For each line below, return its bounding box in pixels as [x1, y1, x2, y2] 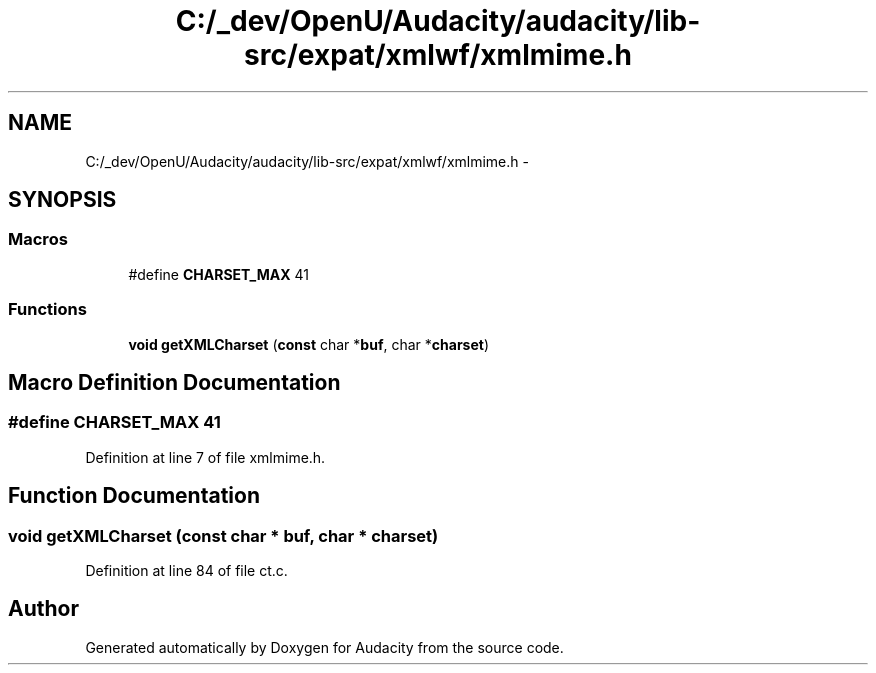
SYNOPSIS [8, 187, 117, 213]
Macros [8, 229, 68, 250]
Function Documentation [8, 483, 260, 509]
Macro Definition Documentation [8, 369, 341, 395]
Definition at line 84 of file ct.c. [85, 562, 288, 579]
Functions [8, 299, 87, 320]
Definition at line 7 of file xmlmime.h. [85, 448, 326, 466]
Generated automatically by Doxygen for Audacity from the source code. [85, 638, 564, 656]
